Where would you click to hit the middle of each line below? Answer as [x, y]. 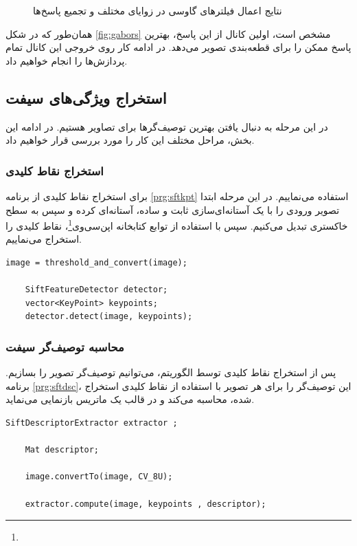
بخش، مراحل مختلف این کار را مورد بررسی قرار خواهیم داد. [130, 140]
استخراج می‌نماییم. [44, 239]
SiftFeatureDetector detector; [96, 290]
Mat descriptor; [62, 450]
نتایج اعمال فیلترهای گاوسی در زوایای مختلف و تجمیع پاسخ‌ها [158, 10]
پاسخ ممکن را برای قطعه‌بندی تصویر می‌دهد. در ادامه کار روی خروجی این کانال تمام [178, 47]
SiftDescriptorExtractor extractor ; [92, 423]
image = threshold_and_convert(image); [96, 263]
